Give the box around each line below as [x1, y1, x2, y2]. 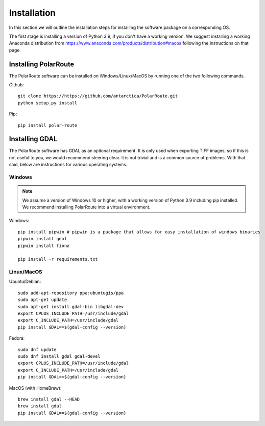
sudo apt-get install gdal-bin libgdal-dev [18, 304, 124, 309]
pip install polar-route [18, 123, 77, 128]
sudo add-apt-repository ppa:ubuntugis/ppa [18, 290, 124, 296]
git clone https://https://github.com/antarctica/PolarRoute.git [18, 93, 178, 99]
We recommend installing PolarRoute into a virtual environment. [22, 204, 151, 210]
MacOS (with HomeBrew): [9, 385, 62, 391]
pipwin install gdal [18, 236, 67, 242]
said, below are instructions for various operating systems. [9, 162, 127, 168]
